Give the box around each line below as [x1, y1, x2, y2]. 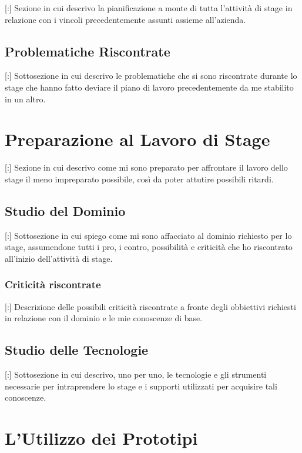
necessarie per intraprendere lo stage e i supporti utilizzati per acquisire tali [5, 379, 277, 392]
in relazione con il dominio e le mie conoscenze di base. [5, 312, 203, 324]
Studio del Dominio [5, 201, 126, 219]
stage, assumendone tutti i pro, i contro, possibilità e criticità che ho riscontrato [5, 241, 293, 253]
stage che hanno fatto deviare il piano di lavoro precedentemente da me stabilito [5, 81, 294, 93]
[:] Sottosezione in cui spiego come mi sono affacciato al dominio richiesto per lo [5, 229, 292, 241]
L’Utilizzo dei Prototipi [5, 426, 198, 450]
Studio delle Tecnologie [5, 341, 149, 359]
